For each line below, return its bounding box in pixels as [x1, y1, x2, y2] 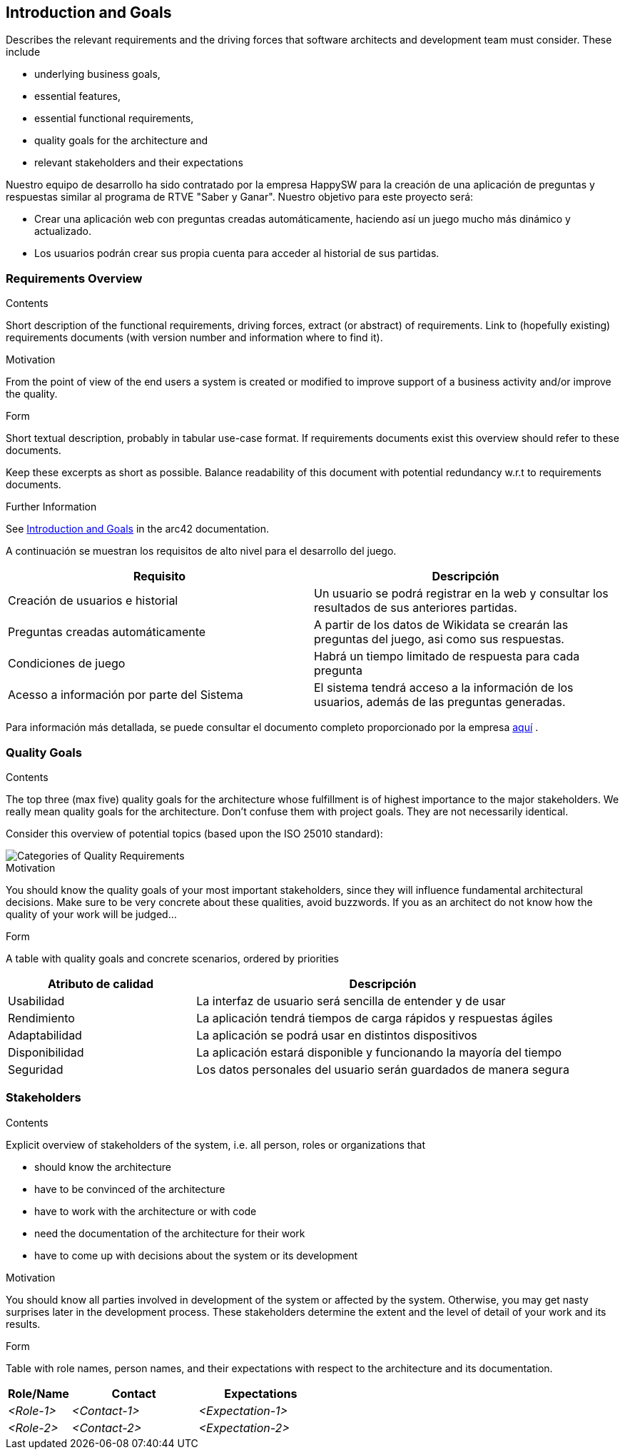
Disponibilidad [8, 1044, 84, 1059]
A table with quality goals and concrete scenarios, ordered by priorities [6, 952, 340, 965]
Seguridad [8, 1062, 63, 1077]
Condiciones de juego [8, 656, 126, 671]
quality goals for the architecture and [34, 134, 208, 147]
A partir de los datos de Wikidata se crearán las [314, 618, 569, 633]
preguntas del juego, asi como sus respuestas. [314, 632, 564, 647]
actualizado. [34, 225, 91, 238]
